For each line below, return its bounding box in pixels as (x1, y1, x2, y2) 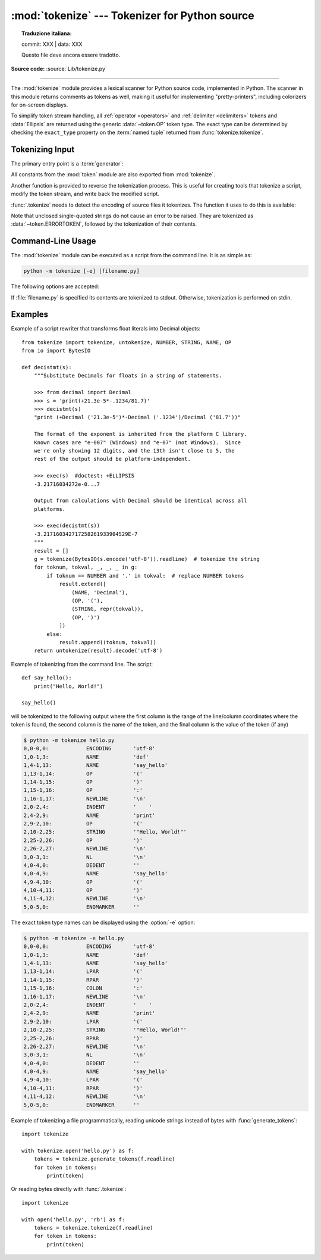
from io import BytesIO (21, 347, 91, 354)
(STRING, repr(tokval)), (71, 606, 144, 613)
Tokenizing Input (11, 144, 75, 154)
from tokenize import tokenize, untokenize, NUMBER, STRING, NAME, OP (21, 339, 232, 345)
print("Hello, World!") (33, 682, 103, 690)
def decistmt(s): (21, 364, 72, 371)
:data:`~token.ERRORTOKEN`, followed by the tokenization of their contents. (11, 220, 197, 227)
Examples (11, 310, 49, 320)
